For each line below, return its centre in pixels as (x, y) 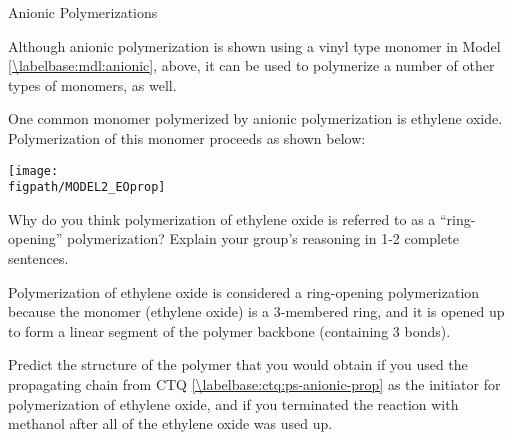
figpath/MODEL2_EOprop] (87, 187)
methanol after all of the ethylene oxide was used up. (170, 423)
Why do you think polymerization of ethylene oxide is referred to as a (222, 218)
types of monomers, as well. (92, 84)
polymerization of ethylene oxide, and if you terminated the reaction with (233, 403)
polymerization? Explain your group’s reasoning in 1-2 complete (263, 238)
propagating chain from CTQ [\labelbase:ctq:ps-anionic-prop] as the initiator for (254, 384)
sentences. (38, 258)
